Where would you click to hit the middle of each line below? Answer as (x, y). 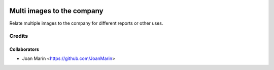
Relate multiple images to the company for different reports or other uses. (86, 23)
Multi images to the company (56, 11)
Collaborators (24, 49)
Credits (19, 36)
